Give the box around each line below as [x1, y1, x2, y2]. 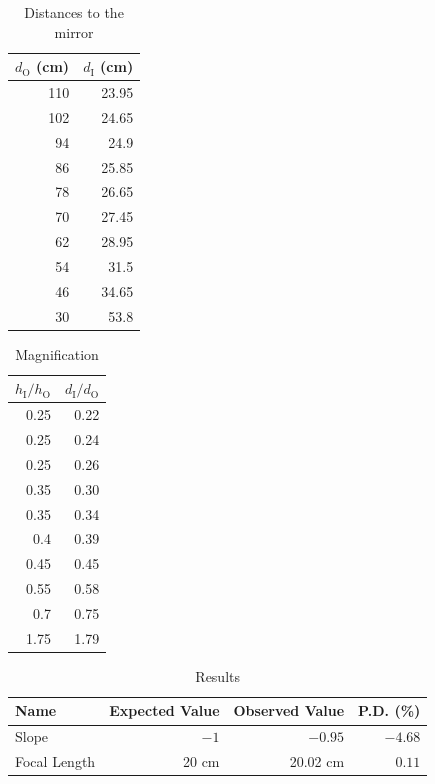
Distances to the [24, 2, 124, 22]
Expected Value [109, 700, 220, 721]
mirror [54, 21, 94, 42]
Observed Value [233, 700, 345, 721]
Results [195, 665, 241, 686]
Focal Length [15, 751, 96, 772]
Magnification [15, 343, 99, 364]
